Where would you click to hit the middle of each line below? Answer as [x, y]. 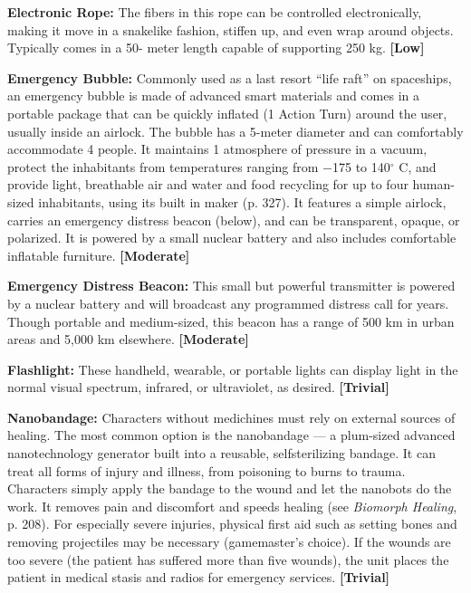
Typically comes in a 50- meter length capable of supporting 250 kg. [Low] [216, 48]
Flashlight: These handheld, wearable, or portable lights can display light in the [233, 369]
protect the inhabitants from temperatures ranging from [163, 166]
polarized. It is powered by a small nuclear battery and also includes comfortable [232, 238]
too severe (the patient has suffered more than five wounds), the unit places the [228, 559]
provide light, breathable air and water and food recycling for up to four [208, 184]
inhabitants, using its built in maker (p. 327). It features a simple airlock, [242, 201]
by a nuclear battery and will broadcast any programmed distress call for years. [228, 303]
